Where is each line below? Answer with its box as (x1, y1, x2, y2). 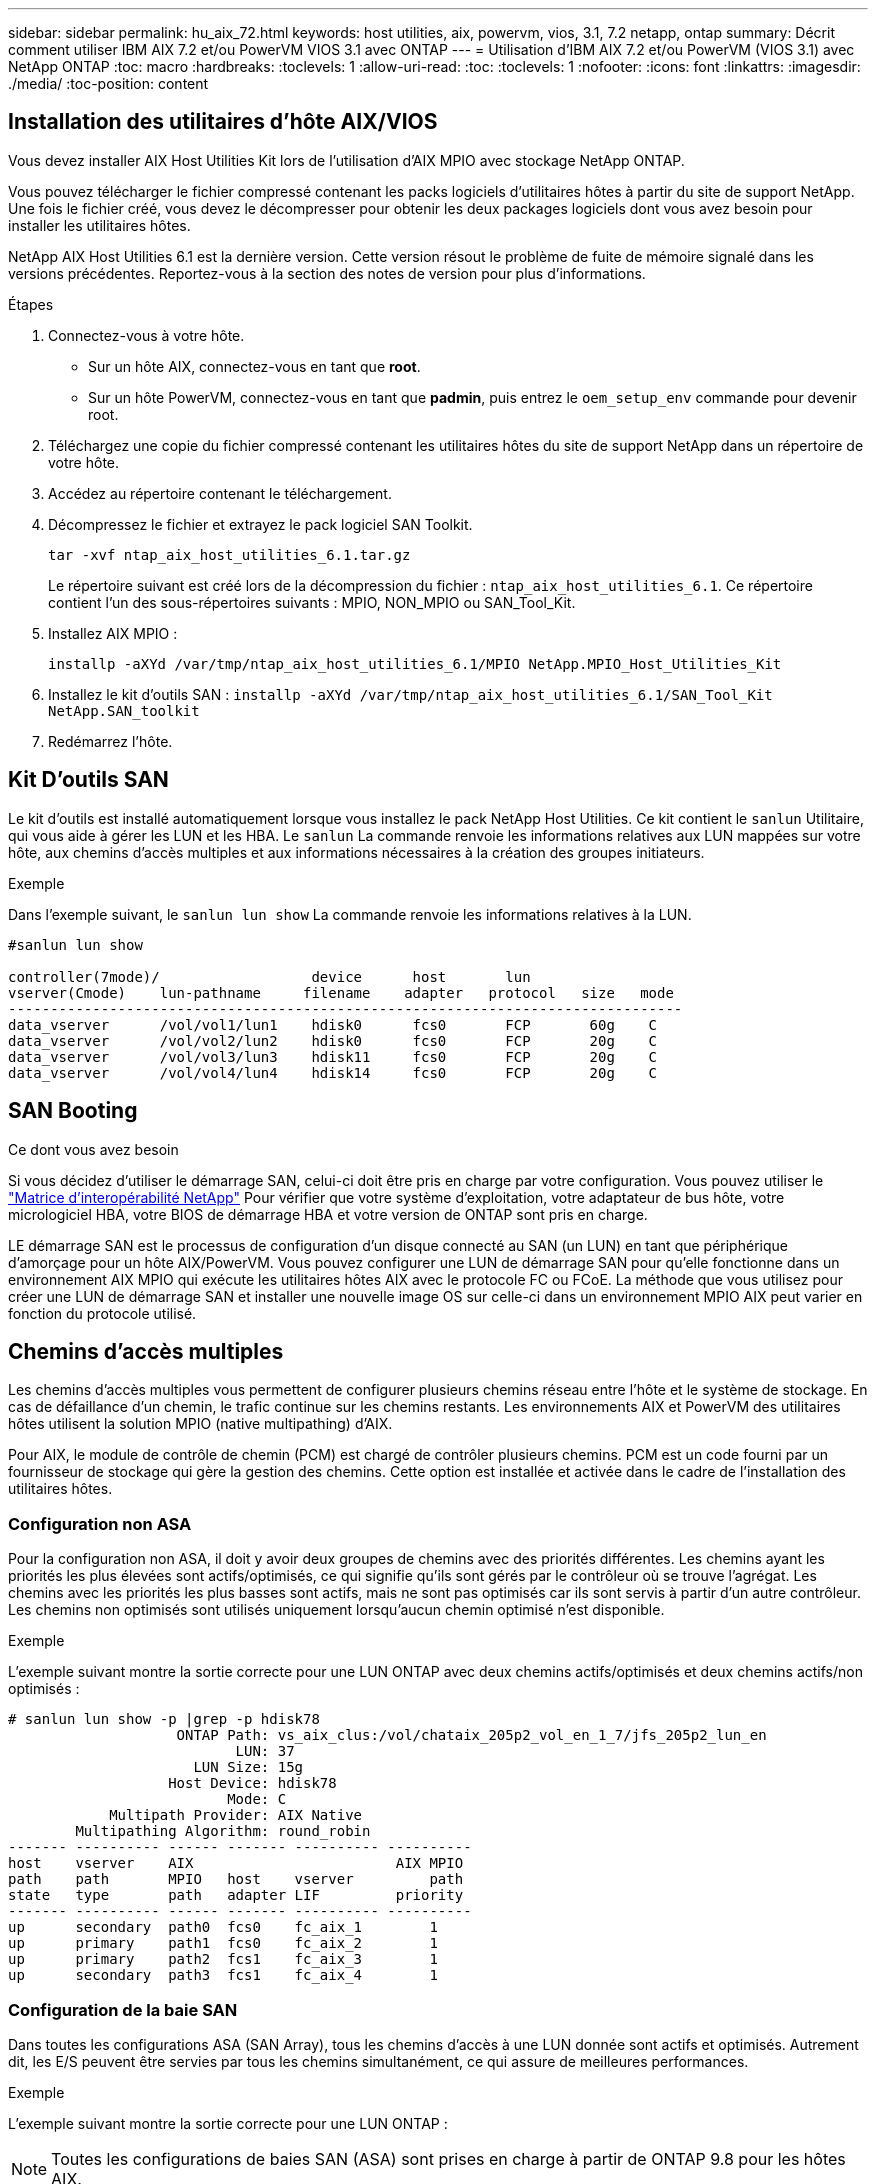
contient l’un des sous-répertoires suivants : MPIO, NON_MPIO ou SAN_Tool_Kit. (48, 593, 576, 611)
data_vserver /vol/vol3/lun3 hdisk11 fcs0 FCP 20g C (8, 1048, 658, 1065)
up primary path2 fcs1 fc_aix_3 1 (8, 1951, 438, 1968)
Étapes (8, 295, 54, 313)
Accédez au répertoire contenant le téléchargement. (48, 484, 392, 502)
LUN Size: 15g (193, 1759, 304, 1776)
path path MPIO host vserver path (8, 1871, 464, 1888)
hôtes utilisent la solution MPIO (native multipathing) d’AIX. (8, 1415, 393, 1433)
